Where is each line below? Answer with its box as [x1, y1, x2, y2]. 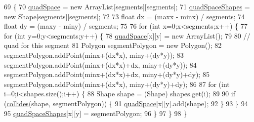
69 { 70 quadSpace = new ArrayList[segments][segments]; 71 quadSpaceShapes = [4, 1, 250, 11]
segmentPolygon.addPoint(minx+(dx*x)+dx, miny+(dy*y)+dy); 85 [4, 69, 210, 80]
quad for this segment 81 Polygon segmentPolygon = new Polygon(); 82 [4, 40, 222, 50]
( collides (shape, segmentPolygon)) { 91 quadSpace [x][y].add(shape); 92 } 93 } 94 [4, 98, 248, 108]
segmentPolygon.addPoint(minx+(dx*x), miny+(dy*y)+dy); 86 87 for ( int [4, 79, 230, 89]
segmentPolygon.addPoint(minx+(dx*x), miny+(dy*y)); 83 [4, 49, 184, 60]
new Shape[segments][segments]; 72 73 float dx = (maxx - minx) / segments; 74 [4, 11, 245, 21]
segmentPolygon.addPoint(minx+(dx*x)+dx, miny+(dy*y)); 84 [4, 59, 197, 70]
